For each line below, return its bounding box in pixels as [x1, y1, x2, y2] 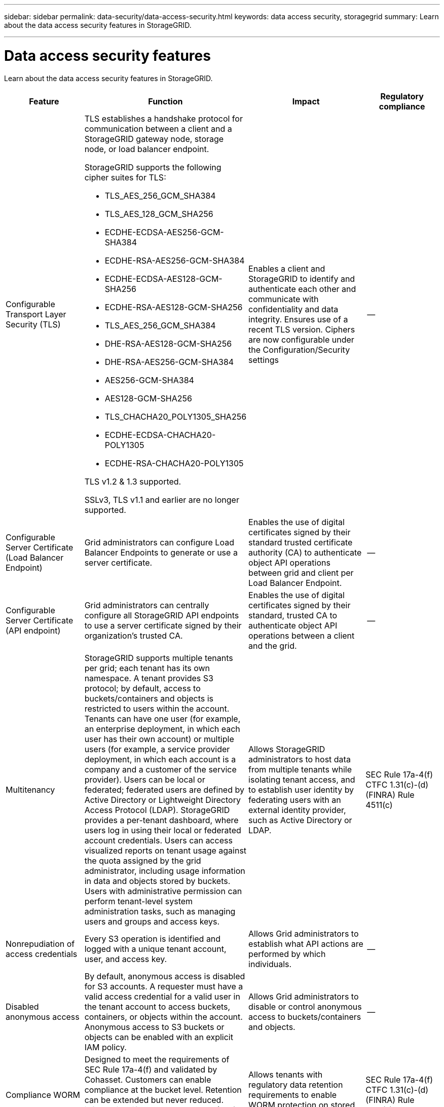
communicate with [248, 293, 319, 304]
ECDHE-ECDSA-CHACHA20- [104, 429, 216, 440]
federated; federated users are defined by [84, 784, 244, 795]
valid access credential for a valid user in [84, 991, 240, 1002]
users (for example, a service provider [84, 744, 230, 754]
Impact [292, 96, 320, 106]
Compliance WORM [6, 1089, 80, 1100]
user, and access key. [84, 953, 167, 964]
